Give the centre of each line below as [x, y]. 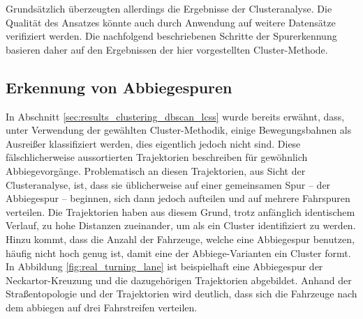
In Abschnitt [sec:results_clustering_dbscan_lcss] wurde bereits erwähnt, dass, [175, 116]
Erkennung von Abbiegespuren [119, 87]
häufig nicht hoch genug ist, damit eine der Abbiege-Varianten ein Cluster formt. [178, 252]
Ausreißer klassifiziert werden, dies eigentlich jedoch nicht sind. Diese [153, 143]
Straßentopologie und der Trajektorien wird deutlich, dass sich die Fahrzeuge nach [181, 294]
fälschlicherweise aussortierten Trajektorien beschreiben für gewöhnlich [157, 157]
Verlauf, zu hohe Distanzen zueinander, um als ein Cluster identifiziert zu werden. [181, 225]
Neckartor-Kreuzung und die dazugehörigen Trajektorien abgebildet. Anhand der [179, 280]
